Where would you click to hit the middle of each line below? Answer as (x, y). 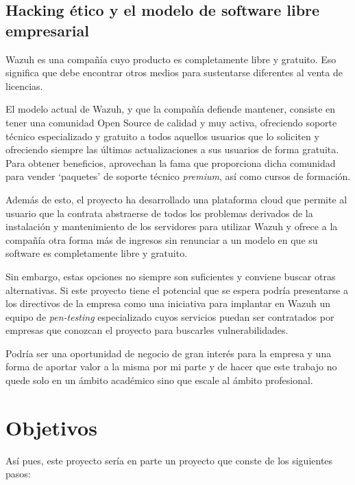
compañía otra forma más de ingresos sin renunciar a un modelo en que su (162, 239)
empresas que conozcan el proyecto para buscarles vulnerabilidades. (147, 330)
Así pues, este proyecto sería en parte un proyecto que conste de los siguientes (169, 460)
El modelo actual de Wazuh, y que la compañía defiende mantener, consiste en (171, 109)
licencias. (24, 86)
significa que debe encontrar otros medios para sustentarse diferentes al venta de (174, 72)
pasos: (18, 474)
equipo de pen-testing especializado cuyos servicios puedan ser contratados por (170, 316)
